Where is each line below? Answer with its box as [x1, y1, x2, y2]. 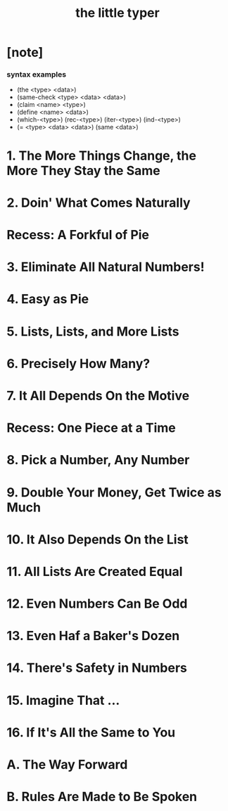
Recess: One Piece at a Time [6, 420, 177, 436]
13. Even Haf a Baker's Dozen [6, 628, 180, 644]
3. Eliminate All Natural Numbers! [6, 259, 205, 275]
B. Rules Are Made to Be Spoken [6, 789, 198, 805]
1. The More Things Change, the [6, 148, 196, 163]
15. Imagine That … [6, 692, 120, 708]
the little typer [75, 5, 160, 21]
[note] [6, 44, 44, 60]
